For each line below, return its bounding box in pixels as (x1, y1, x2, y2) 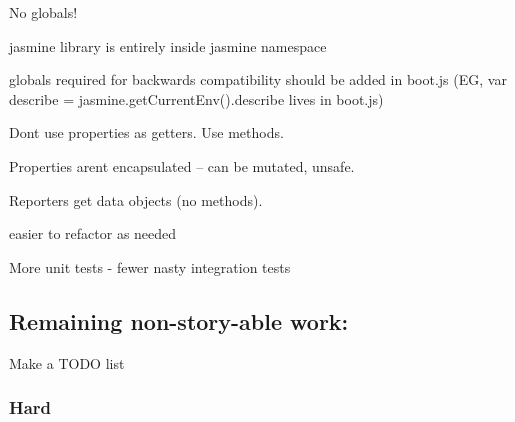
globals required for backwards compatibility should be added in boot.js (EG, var (9, 69, 507, 90)
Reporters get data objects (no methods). (9, 189, 263, 210)
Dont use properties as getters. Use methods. (9, 122, 284, 143)
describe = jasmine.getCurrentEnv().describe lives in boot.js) (9, 88, 384, 109)
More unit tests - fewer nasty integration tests (9, 256, 291, 277)
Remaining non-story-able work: (9, 305, 349, 336)
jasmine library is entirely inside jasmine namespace (9, 35, 327, 56)
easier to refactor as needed (9, 223, 177, 244)
